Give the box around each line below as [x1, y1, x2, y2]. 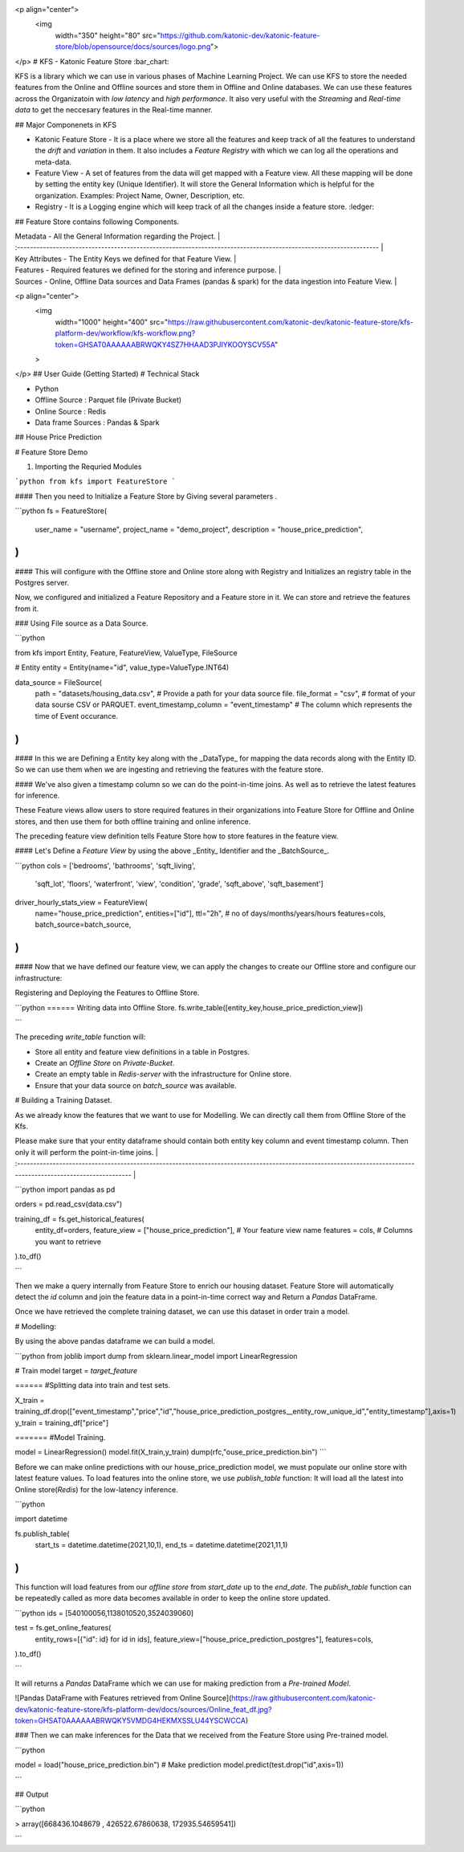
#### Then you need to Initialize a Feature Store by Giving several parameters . [14, 491, 278, 501]
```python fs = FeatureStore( [14, 506, 108, 516]
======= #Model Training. [14, 1433, 106, 1442]
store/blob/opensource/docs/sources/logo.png [55, 42, 211, 51]
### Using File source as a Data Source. [14, 618, 149, 628]
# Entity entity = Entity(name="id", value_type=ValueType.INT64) [14, 663, 230, 672]
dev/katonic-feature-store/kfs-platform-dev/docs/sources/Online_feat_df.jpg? [14, 1704, 272, 1714]
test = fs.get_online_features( [14, 1623, 112, 1633]
